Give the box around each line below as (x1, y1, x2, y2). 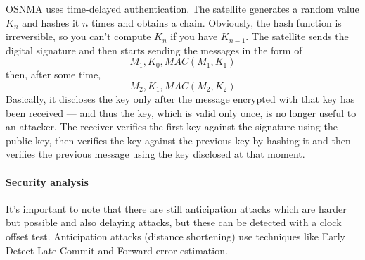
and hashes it (22, 15, 79, 30)
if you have (170, 29, 218, 44)
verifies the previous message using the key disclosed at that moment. (6, 147, 305, 161)
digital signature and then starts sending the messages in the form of (6, 42, 302, 57)
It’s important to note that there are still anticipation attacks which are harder (6, 201, 347, 216)
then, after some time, (6, 67, 101, 82)
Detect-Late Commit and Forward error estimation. (6, 242, 228, 257)
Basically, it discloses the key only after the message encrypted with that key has (6, 91, 355, 106)
